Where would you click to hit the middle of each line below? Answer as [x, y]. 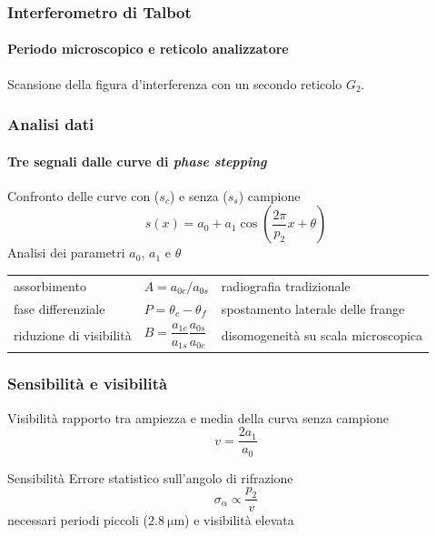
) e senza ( [198, 195]
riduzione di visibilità [73, 334]
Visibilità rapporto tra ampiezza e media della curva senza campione [198, 417]
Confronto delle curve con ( [84, 195]
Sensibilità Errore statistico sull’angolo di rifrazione [150, 477]
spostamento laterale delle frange [313, 308]
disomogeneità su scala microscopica [322, 334]
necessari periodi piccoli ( [78, 520]
